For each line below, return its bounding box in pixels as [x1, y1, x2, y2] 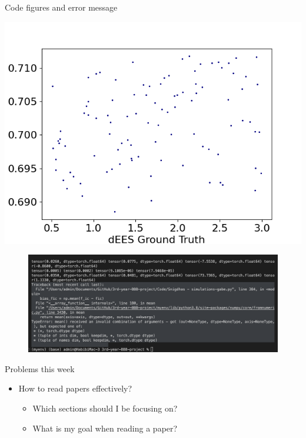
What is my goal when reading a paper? [32, 422, 178, 434]
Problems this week [5, 362, 75, 375]
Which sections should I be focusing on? [32, 402, 178, 414]
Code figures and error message [5, 1, 118, 13]
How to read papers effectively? [18, 382, 132, 394]
